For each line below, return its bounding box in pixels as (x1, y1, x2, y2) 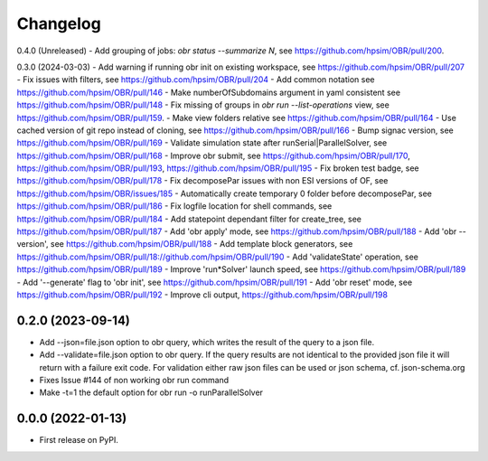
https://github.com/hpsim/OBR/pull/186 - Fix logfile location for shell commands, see (16, 201, 333, 212)
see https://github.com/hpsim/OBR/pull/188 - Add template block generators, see (50, 239, 353, 249)
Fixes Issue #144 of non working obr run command (39, 375, 230, 386)
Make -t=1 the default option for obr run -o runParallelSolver (39, 387, 264, 398)
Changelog (16, 14, 101, 33)
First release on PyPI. (39, 435, 119, 446)
